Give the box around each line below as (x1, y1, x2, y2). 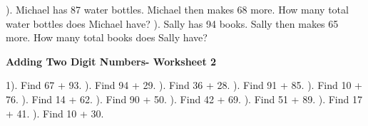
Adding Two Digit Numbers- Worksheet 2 (6, 53, 217, 68)
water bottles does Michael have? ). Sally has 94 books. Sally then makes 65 (6, 16, 339, 31)
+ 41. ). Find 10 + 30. (6, 105, 104, 120)
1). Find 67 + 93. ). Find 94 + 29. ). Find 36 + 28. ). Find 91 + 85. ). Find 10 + (6, 78, 362, 93)
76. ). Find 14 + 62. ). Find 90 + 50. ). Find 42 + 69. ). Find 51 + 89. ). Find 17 (6, 91, 362, 106)
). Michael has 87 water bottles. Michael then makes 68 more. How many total (6, 2, 349, 16)
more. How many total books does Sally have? (6, 30, 208, 45)
